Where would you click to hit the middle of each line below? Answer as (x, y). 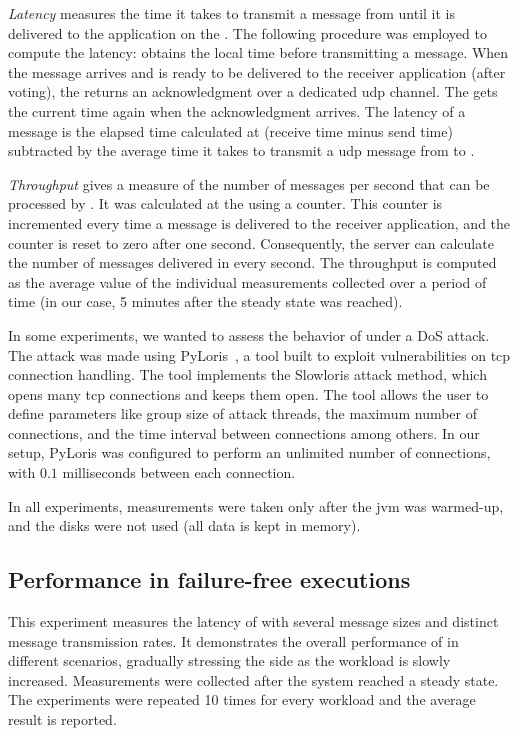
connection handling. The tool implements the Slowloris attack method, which (247, 374)
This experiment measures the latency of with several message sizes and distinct (253, 621)
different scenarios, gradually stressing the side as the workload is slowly (229, 660)
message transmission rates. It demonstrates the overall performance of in (233, 640)
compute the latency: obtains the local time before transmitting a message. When (258, 52)
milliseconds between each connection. (179, 472)
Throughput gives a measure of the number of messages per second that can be (249, 183)
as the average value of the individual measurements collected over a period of (247, 281)
